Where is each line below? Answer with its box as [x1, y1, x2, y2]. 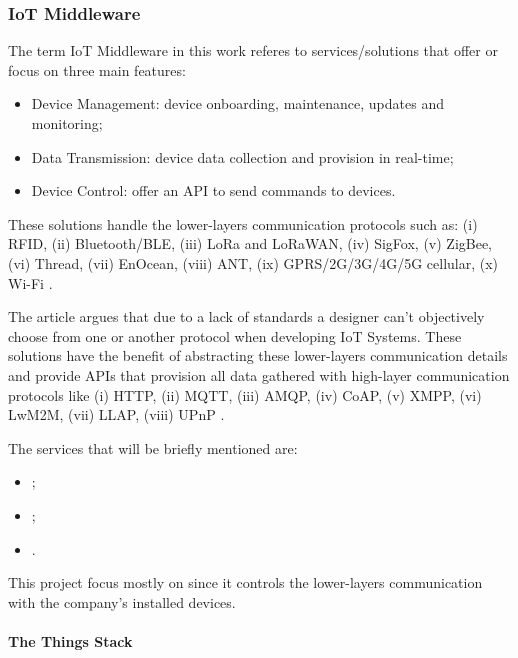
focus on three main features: [8, 59, 186, 80]
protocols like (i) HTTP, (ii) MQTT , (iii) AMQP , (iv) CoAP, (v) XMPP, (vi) [8, 384, 482, 405]
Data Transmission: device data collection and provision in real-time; [31, 146, 454, 167]
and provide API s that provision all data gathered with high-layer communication [8, 364, 510, 385]
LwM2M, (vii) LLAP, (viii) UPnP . [8, 404, 225, 425]
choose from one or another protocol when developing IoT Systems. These [8, 325, 462, 346]
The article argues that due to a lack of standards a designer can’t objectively [8, 306, 485, 327]
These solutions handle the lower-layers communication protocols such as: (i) [8, 213, 478, 234]
